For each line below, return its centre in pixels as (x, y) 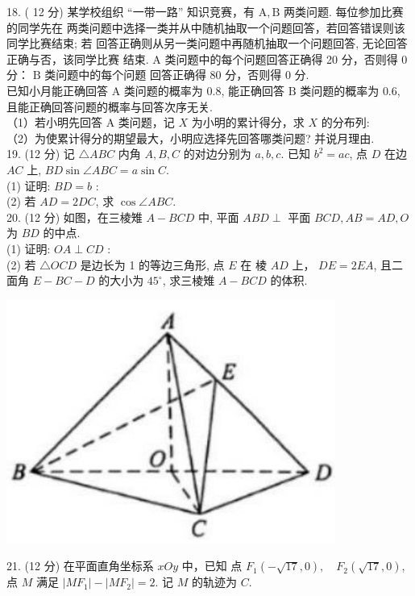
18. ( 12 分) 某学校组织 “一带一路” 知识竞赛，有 (131, 11)
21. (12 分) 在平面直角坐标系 (80, 566)
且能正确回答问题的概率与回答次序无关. (110, 106)
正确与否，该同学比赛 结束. (78, 58)
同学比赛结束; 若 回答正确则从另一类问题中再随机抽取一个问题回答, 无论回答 (207, 43)
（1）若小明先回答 (54, 122)
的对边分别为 (217, 154)
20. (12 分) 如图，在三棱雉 (75, 217)
